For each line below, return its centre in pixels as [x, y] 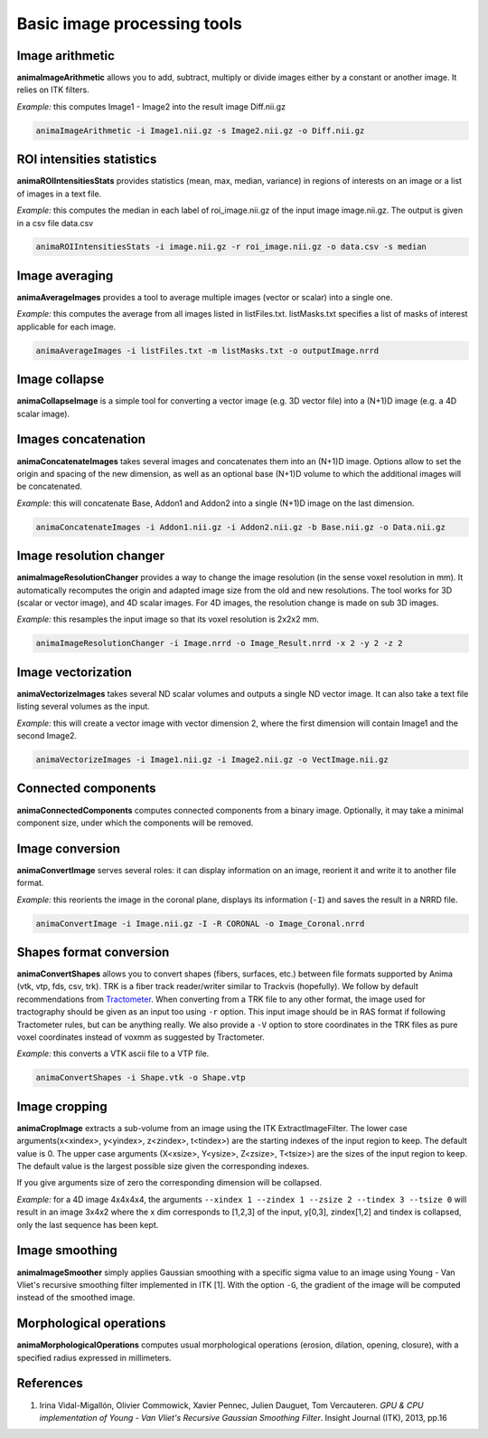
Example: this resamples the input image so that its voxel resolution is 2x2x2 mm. [168, 619]
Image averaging [65, 276]
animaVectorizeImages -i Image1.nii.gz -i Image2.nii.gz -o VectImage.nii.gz [212, 760]
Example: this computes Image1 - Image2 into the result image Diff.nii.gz [151, 106]
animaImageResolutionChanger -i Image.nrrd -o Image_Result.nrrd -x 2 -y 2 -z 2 [219, 643]
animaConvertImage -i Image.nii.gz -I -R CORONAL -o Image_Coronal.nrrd [200, 924]
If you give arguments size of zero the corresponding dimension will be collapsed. [169, 1183]
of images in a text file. [59, 194]
